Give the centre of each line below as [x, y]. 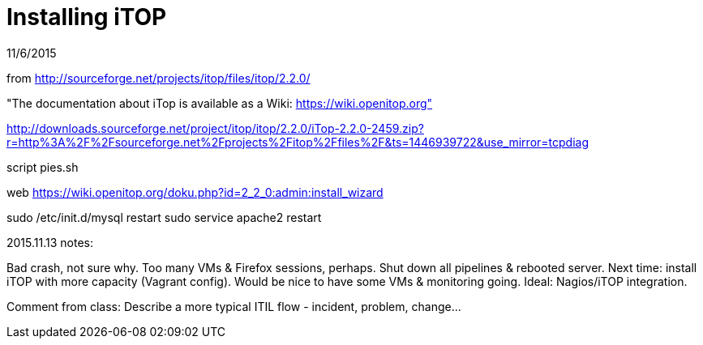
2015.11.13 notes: [50, 242]
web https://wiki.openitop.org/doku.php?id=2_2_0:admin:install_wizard [195, 192]
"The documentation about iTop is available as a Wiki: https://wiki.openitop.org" [220, 103]
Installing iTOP [87, 17]
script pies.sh [43, 167]
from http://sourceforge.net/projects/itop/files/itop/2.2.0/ [159, 78]
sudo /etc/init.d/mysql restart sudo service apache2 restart [164, 217]
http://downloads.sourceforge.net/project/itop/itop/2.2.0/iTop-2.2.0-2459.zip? [215, 128]
